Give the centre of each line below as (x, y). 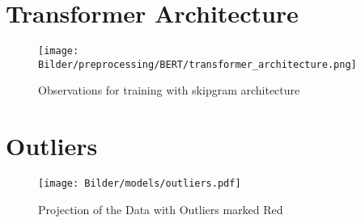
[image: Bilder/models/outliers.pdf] (140, 184)
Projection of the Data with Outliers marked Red (161, 209)
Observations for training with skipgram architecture (169, 90)
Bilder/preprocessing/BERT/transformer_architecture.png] (197, 64)
